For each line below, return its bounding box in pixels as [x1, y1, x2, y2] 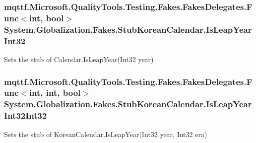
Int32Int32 [4, 109, 47, 122]
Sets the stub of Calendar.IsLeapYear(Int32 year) [4, 54, 154, 64]
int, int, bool [29, 86, 81, 99]
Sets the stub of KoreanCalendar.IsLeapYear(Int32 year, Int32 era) [4, 129, 207, 139]
